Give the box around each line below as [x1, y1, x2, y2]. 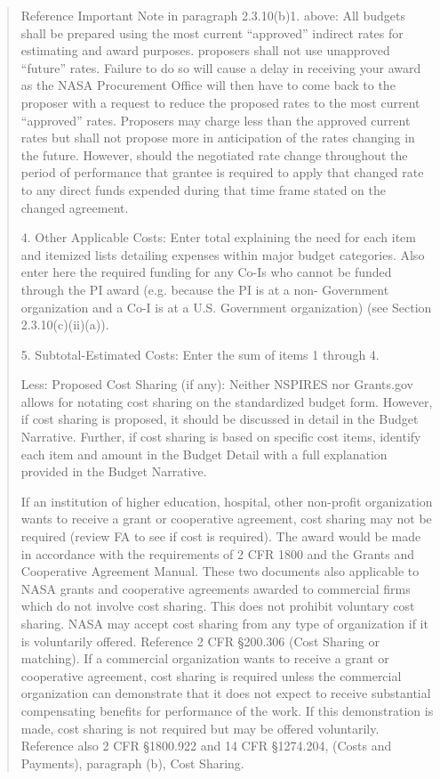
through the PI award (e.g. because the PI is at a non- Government [20, 280, 389, 298]
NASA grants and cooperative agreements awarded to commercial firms [20, 579, 411, 597]
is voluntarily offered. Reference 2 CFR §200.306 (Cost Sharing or [20, 631, 380, 650]
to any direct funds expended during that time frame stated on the [20, 180, 386, 199]
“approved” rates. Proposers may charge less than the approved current [20, 110, 411, 129]
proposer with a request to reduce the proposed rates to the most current [20, 93, 420, 111]
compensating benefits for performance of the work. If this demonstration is [20, 701, 434, 719]
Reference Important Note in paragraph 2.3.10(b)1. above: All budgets [20, 6, 405, 24]
